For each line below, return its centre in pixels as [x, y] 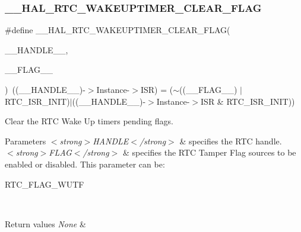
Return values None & [45, 223]
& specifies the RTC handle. [231, 141]
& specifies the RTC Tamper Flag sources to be [209, 152]
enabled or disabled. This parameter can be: [85, 164]
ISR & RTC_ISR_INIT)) [248, 101]
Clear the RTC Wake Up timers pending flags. [89, 121]
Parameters [26, 141]
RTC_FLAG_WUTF [45, 184]
